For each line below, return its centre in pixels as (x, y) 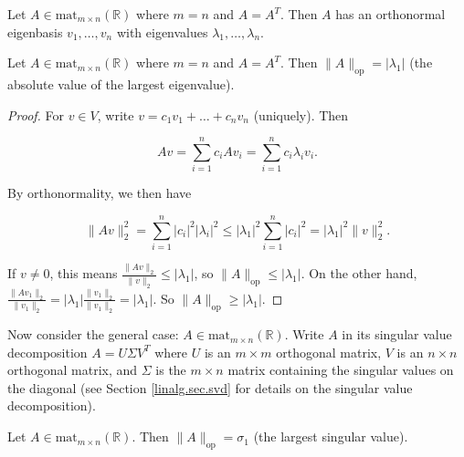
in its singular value (397, 334)
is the (171, 370)
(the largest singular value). (331, 436)
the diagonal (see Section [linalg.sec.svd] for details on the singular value (210, 387)
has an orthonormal (390, 14)
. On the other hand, (359, 273)
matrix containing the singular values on (341, 370)
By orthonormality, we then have (100, 193)
